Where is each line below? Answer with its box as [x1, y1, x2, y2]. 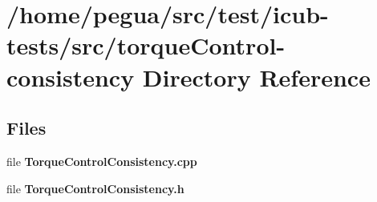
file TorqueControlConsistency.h [6, 180, 184, 196]
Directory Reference [142, 60, 371, 93]
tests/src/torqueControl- [6, 29, 286, 62]
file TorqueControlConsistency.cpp [6, 152, 197, 169]
